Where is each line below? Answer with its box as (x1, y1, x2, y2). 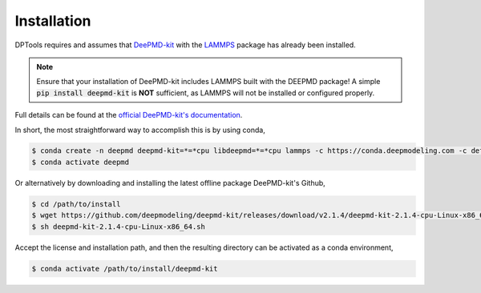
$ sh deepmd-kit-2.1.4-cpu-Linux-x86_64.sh (31, 222, 206, 231)
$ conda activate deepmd (31, 157, 130, 167)
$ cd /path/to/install (31, 199, 121, 208)
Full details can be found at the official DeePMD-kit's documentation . (14, 110, 243, 120)
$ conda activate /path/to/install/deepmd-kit (31, 264, 218, 273)
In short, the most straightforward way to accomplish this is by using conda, (14, 125, 266, 134)
